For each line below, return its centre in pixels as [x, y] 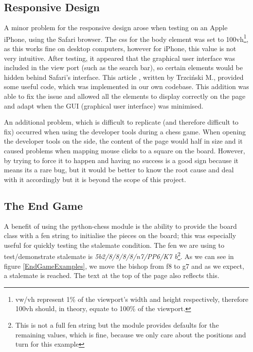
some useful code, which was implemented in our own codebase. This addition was [126, 86]
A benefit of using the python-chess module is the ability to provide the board [120, 226]
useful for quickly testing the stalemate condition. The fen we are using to [114, 245]
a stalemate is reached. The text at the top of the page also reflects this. [112, 275]
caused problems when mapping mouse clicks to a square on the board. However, [125, 150]
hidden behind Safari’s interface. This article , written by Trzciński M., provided [124, 77]
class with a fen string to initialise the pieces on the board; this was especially [120, 235]
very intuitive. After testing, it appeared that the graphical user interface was [119, 58]
